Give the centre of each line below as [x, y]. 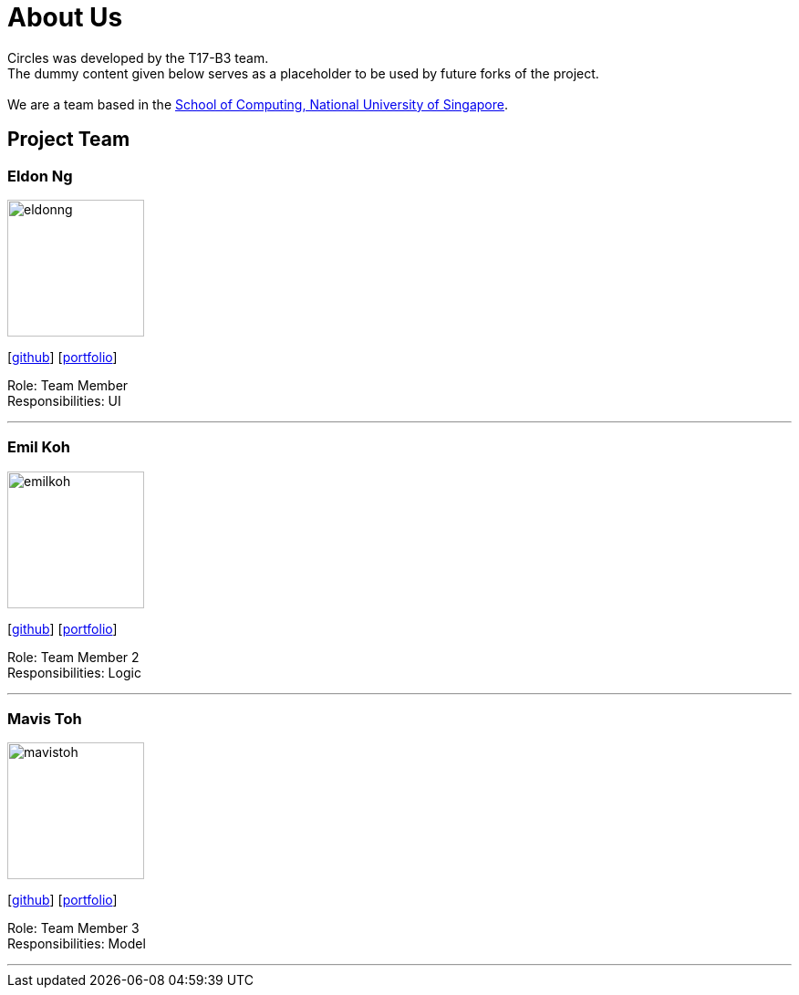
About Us [65, 17]
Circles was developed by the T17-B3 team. [138, 57]
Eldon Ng [40, 176]
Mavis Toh [45, 719]
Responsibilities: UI [64, 400]
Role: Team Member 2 [73, 657]
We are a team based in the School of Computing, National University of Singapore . [258, 104]
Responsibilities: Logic [74, 672]
